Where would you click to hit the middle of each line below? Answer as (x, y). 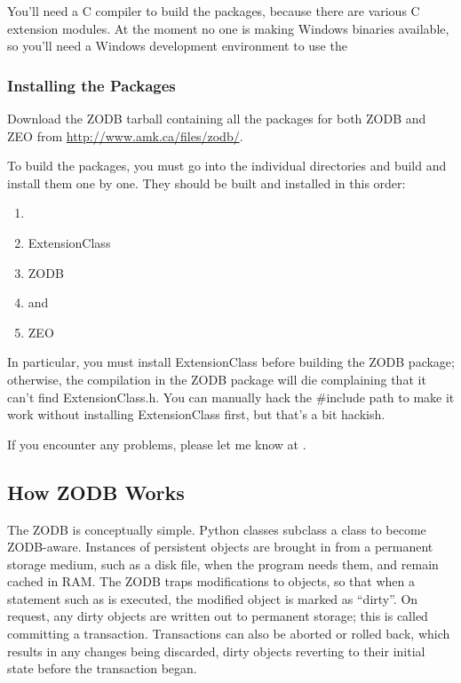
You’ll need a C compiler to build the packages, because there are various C (214, 11)
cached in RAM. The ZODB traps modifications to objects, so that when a (211, 581)
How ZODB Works (96, 492)
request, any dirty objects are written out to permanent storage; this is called (218, 616)
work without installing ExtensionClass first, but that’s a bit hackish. (196, 414)
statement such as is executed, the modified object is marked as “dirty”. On (213, 598)
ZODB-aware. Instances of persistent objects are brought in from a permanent (220, 547)
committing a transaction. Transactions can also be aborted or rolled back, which (229, 634)
